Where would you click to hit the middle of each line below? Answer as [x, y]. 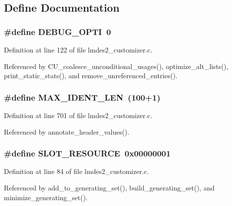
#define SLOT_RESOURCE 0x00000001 [87, 153]
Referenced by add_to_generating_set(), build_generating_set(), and [109, 188]
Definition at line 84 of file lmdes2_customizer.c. [76, 171]
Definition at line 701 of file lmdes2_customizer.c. [78, 115]
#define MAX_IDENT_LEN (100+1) [82, 97]
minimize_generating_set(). [46, 197]
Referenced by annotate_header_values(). [67, 131]
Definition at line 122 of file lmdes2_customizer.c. [78, 50]
